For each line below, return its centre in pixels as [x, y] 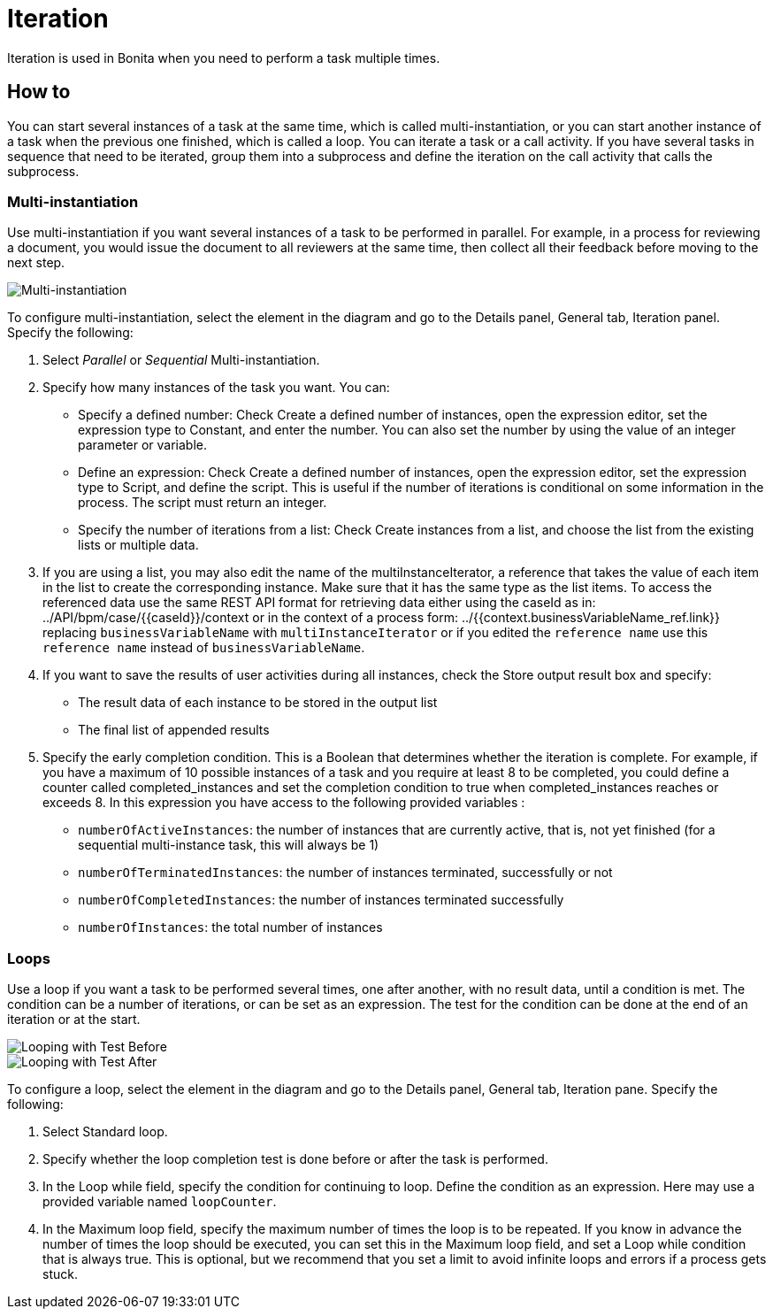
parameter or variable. [143, 445]
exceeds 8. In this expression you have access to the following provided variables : [284, 803]
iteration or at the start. [74, 1020]
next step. [36, 263]
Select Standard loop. [105, 1132]
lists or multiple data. [138, 545]
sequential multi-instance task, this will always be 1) [229, 845]
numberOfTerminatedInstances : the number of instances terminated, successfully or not [345, 873]
